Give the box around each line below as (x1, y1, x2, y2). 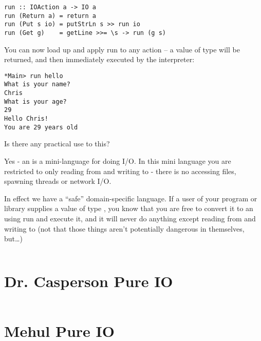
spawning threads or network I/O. (4, 176, 111, 186)
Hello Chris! (4, 115, 48, 123)
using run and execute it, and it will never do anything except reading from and (4, 213, 256, 223)
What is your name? (4, 81, 70, 88)
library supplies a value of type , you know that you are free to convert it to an (4, 203, 253, 214)
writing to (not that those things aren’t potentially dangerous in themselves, (4, 223, 245, 234)
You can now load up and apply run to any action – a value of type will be (4, 44, 240, 54)
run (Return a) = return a (4, 12, 96, 20)
